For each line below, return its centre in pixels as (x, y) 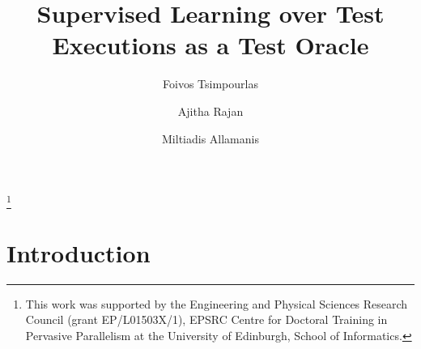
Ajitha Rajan (210, 111)
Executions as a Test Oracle (210, 45)
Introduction (79, 252)
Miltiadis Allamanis (210, 138)
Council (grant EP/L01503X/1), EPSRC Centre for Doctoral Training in (206, 319)
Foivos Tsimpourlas (210, 84)
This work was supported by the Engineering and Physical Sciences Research (217, 303)
